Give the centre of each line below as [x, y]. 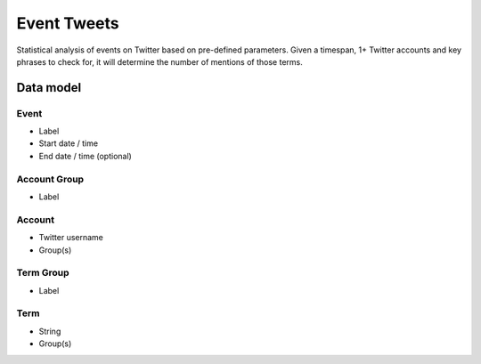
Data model [49, 88]
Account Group [50, 179]
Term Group [43, 273]
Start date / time [68, 143]
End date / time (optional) [86, 156]
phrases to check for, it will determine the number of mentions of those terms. [159, 61]
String [50, 331]
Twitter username [71, 238]
